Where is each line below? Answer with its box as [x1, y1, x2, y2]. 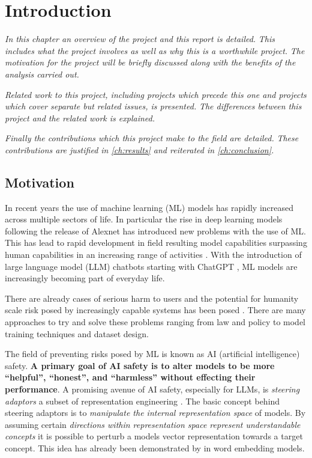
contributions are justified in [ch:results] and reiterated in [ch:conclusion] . [5, 143, 274, 156]
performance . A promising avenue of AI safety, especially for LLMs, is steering [5, 382, 300, 395]
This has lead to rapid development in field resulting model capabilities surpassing [5, 236, 307, 249]
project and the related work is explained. [5, 111, 155, 124]
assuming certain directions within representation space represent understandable [5, 418, 301, 430]
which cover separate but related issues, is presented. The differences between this [5, 100, 302, 112]
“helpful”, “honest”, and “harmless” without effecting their [5, 371, 256, 383]
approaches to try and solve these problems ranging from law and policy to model [5, 316, 306, 328]
